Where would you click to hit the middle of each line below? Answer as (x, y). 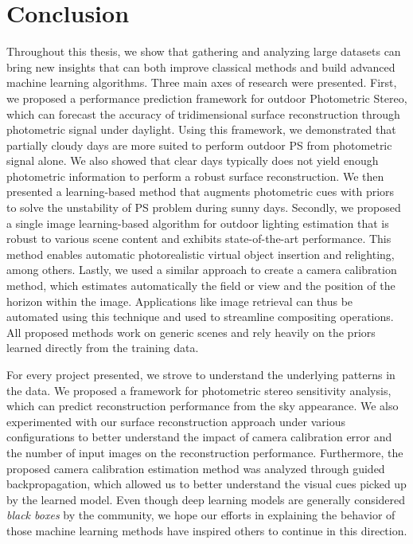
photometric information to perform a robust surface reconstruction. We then (195, 176)
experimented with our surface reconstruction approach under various (176, 421)
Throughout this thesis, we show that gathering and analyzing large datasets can (204, 51)
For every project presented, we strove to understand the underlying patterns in (201, 374)
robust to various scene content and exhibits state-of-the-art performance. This (199, 239)
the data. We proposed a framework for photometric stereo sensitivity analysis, (199, 390)
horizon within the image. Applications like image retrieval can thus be (180, 301)
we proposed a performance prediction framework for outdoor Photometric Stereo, (207, 98)
